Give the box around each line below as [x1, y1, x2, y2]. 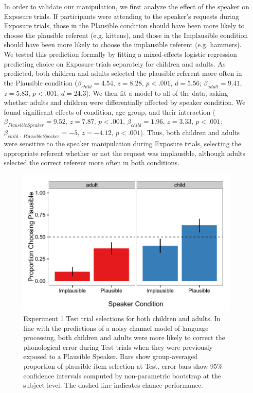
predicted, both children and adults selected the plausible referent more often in [4, 68, 242, 78]
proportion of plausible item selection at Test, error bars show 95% [23, 360, 223, 371]
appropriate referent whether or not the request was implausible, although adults [4, 148, 246, 158]
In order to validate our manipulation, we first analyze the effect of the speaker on [4, 1, 249, 11]
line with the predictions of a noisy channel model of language [23, 323, 209, 333]
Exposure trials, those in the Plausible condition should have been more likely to [4, 20, 245, 31]
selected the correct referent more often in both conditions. [4, 157, 180, 168]
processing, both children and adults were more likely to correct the [23, 332, 225, 342]
